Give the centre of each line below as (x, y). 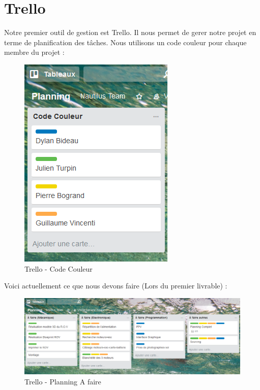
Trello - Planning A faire (63, 381)
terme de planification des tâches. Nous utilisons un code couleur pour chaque (125, 42)
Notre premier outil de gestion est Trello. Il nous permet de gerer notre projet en (130, 32)
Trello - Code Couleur (59, 268)
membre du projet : (34, 52)
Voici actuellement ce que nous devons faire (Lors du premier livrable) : (116, 286)
